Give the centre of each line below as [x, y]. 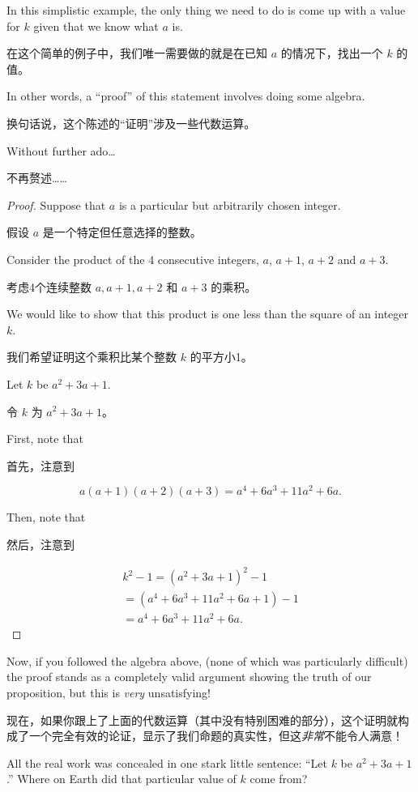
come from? [279, 779]
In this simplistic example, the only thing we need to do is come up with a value [206, 10]
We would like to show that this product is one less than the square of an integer [208, 314]
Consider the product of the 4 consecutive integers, [133, 259]
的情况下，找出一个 [332, 53]
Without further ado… [61, 150]
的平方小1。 [221, 357]
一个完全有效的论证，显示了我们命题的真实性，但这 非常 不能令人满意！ [216, 736]
